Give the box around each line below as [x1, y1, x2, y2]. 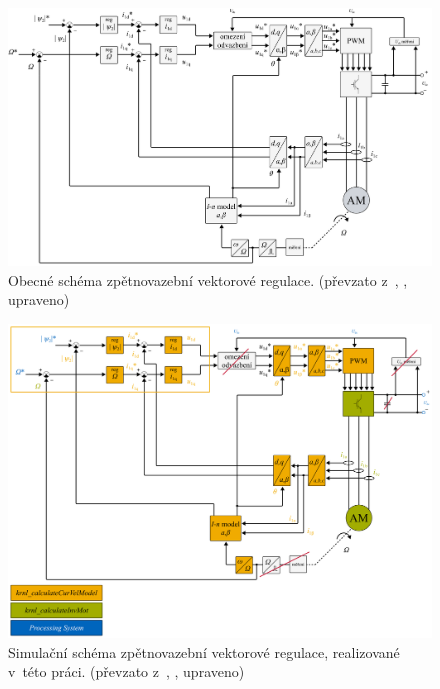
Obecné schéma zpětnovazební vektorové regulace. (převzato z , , [8, 269, 408, 290]
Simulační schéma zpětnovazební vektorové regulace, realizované [8, 641, 400, 662]
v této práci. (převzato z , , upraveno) [8, 661, 245, 682]
